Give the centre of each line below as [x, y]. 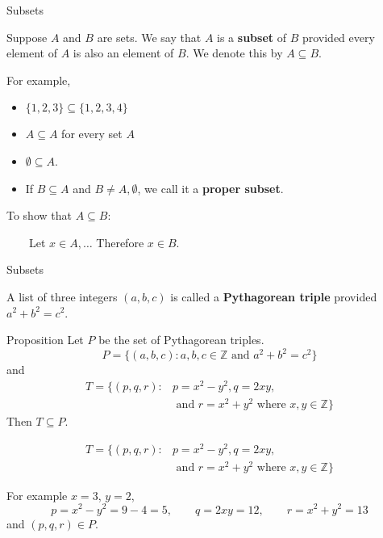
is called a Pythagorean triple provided [274, 296]
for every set [92, 134]
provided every [338, 37]
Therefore [120, 242]
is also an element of [123, 53]
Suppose [27, 37]
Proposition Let [45, 340]
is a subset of [252, 37]
